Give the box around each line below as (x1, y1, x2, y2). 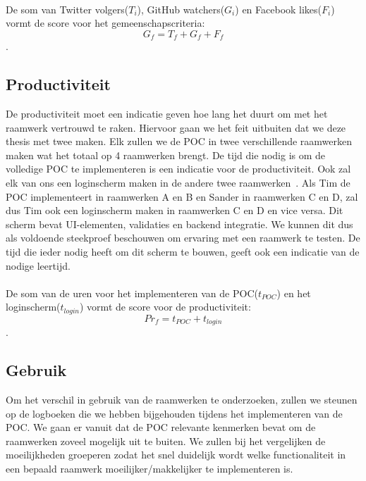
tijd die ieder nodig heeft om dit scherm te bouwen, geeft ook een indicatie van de (6, 244, 360, 258)
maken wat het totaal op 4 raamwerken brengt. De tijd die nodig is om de (6, 147, 326, 162)
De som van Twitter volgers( (6, 1, 129, 16)
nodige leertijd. (6, 258, 71, 273)
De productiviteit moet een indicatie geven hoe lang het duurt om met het (6, 106, 328, 121)
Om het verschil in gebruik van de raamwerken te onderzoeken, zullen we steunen (6, 392, 358, 407)
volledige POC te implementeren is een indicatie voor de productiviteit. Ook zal (6, 161, 351, 176)
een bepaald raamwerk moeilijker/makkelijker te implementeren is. (6, 461, 293, 476)
